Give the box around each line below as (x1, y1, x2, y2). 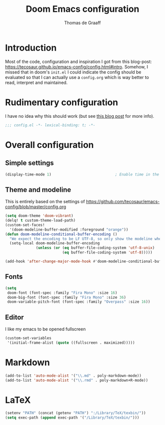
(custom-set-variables (5, 336, 52, 341)
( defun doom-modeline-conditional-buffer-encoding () (5, 232, 118, 237)
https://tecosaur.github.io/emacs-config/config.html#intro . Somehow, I (5, 64, 148, 70)
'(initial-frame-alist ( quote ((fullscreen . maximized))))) (7, 340, 135, 345)
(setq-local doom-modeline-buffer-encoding (9, 241, 100, 246)
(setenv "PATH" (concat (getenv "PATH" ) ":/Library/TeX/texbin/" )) (5, 411, 146, 416)
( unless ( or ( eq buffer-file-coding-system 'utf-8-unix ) (36, 246, 155, 250)
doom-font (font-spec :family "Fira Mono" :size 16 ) (7, 290, 118, 295)
